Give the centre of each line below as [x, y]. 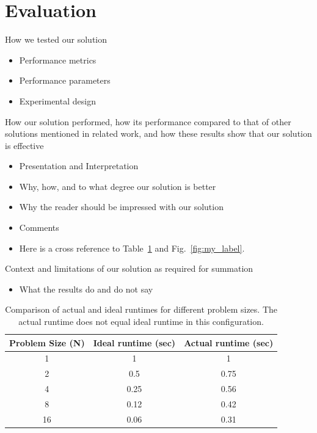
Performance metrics [58, 60]
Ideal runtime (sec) [134, 342]
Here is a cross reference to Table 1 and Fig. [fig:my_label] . [132, 248]
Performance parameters [65, 80]
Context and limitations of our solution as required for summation [129, 268]
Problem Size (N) [47, 342]
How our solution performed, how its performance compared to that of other [148, 121]
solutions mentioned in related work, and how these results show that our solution [158, 133]
